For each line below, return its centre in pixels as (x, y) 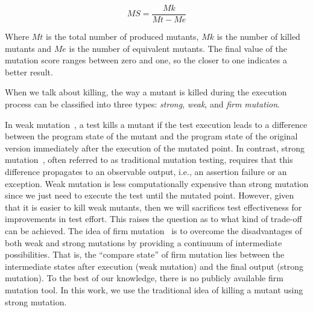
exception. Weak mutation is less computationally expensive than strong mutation (157, 183)
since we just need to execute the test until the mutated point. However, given (150, 195)
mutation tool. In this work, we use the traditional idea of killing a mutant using (154, 289)
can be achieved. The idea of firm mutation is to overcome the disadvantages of (153, 230)
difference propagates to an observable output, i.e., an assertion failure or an (146, 171)
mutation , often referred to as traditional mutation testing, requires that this (149, 160)
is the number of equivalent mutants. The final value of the (178, 48)
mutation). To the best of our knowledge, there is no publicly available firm (144, 278)
